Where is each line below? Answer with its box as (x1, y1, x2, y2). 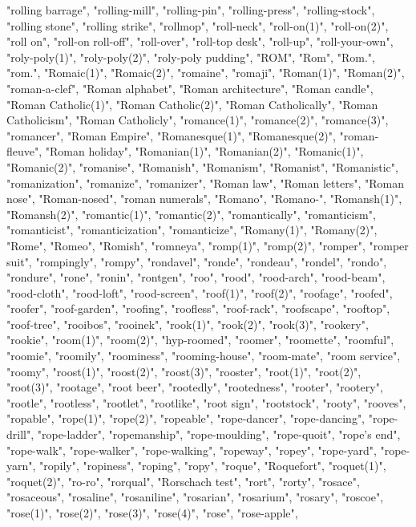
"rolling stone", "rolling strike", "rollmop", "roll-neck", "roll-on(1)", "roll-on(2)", (6, 17, 389, 34)
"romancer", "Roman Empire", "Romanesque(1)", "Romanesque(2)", (6, 127, 336, 144)
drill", (6, 426, 34, 443)
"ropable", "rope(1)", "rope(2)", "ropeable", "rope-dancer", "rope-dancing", (6, 410, 366, 427)
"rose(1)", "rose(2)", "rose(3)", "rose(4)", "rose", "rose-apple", (6, 505, 298, 521)
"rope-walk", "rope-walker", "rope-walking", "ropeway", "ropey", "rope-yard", (6, 441, 377, 458)
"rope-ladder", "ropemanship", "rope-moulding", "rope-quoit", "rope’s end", (37, 426, 401, 443)
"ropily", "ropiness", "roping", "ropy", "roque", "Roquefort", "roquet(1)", (39, 457, 386, 474)
